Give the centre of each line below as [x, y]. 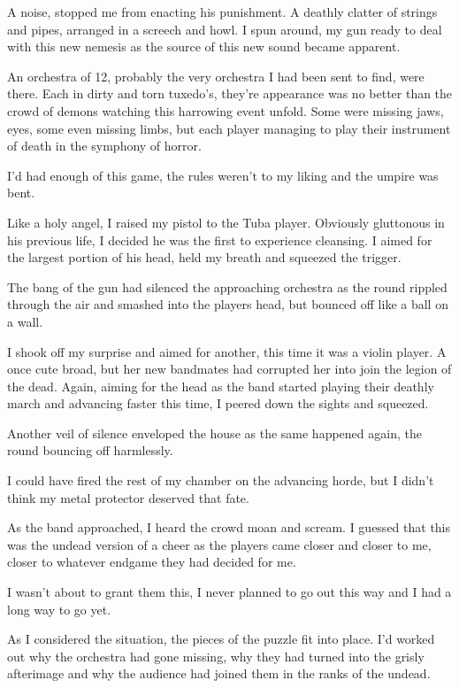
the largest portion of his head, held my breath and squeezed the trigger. [204, 257]
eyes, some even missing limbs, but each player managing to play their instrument [229, 128]
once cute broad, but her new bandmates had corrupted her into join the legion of [229, 369]
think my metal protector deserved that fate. [128, 497]
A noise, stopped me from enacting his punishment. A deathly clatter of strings [222, 12]
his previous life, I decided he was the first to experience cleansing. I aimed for [220, 240]
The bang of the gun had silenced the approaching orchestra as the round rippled [227, 286]
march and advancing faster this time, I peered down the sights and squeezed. [218, 403]
